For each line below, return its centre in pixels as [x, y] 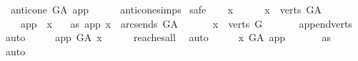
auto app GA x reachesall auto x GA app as [168, 37]
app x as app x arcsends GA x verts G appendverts [186, 23]
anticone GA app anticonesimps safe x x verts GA [166, 9]
